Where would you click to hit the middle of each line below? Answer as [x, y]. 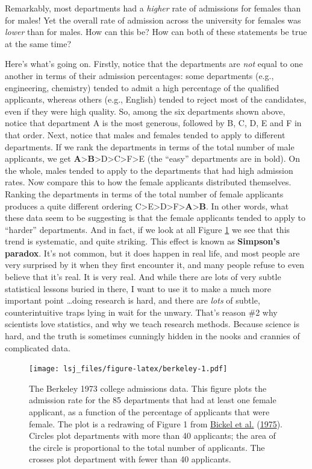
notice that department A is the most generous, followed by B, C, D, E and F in [153, 123]
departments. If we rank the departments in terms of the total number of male [150, 146]
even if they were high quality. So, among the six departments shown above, [145, 111]
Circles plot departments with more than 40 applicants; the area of [152, 436]
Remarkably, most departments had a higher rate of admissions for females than [153, 8]
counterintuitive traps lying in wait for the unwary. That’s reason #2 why [141, 312]
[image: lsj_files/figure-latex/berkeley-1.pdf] [128, 369]
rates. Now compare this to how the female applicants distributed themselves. [148, 182]
